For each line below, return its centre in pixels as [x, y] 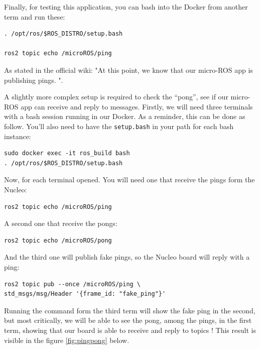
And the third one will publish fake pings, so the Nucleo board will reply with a [127, 257]
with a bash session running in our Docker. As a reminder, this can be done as [125, 116]
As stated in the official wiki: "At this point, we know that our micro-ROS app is [128, 70]
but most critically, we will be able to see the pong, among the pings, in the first [128, 320]
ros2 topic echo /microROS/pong [58, 240]
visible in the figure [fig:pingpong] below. [67, 340]
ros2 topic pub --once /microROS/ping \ [73, 284]
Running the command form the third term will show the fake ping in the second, [130, 310]
